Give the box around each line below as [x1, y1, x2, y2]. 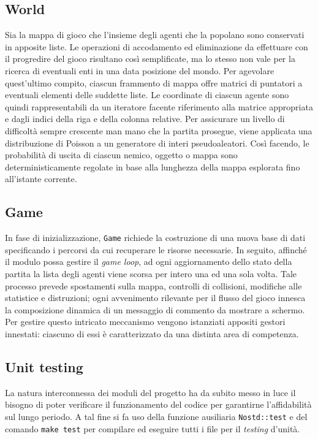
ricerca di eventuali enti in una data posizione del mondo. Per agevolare [5, 64, 274, 77]
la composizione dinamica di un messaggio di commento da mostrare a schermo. [5, 303, 305, 316]
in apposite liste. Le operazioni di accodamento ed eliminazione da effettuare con [5, 40, 308, 53]
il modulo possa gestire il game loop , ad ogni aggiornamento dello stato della [5, 255, 292, 268]
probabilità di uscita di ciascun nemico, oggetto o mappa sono [5, 148, 238, 161]
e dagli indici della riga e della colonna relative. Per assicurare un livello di [5, 112, 285, 125]
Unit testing [5, 357, 83, 376]
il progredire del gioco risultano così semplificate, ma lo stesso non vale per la [5, 52, 295, 65]
